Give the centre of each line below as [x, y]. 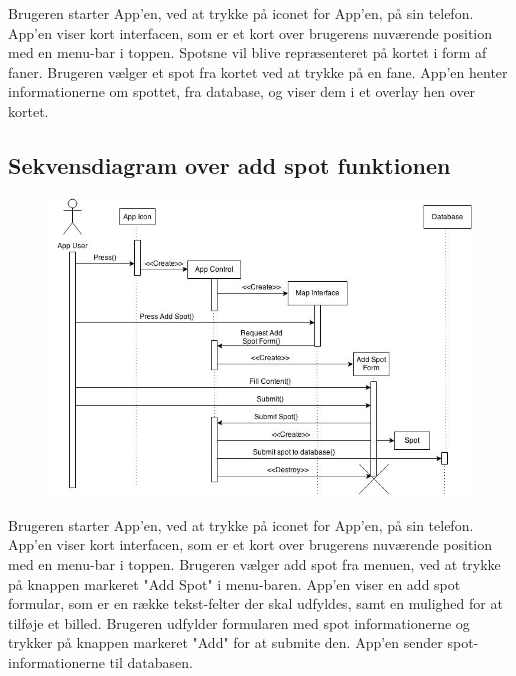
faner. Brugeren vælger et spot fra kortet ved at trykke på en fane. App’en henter [258, 71]
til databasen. [151, 661]
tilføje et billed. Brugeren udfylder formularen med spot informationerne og [239, 622]
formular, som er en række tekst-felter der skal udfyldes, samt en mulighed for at [255, 603]
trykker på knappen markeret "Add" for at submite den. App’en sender [225, 642]
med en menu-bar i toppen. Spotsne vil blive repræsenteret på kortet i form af [247, 52]
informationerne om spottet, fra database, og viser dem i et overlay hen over [242, 91]
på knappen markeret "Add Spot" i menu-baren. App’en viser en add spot [234, 583]
